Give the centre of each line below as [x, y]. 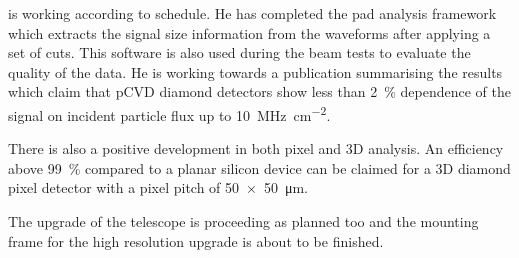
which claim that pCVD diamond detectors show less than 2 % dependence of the [259, 91]
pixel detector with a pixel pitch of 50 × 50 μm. [158, 187]
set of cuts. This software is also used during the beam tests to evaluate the [239, 52]
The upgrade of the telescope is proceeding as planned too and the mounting [243, 221]
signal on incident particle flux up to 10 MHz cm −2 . [169, 113]
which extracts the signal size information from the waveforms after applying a [249, 32]
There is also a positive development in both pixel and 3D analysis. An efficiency [256, 148]
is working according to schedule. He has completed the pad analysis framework [252, 13]
